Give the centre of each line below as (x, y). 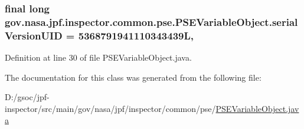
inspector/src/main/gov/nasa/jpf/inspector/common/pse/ (110, 108)
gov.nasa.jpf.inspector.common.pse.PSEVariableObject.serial (151, 21)
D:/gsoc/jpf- (27, 97)
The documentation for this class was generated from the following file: (133, 77)
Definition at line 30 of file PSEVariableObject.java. (98, 57)
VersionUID (34, 35)
